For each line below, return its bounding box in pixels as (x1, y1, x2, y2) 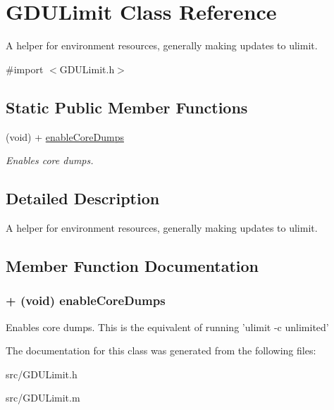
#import (6, 61, 44, 76)
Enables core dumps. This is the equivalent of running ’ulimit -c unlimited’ (6, 319, 329, 334)
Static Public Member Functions (6, 96, 248, 118)
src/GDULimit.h (6, 366, 78, 381)
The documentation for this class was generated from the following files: (6, 343, 316, 358)
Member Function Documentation (6, 254, 259, 276)
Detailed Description (6, 187, 160, 209)
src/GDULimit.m (6, 390, 80, 405)
